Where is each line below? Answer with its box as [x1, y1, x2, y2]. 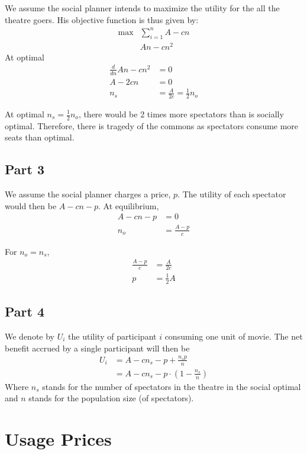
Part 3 [5, 160, 45, 178]
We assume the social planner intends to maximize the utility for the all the [5, 2, 280, 14]
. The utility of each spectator [177, 188, 286, 200]
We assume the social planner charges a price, [5, 188, 171, 200]
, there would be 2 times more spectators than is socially [78, 108, 284, 120]
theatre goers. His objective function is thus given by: [5, 13, 199, 25]
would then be [5, 199, 57, 212]
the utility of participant [68, 330, 157, 342]
